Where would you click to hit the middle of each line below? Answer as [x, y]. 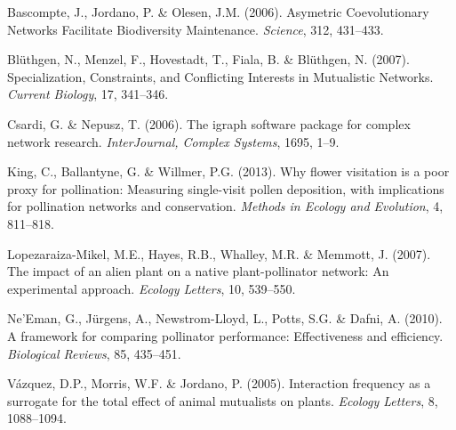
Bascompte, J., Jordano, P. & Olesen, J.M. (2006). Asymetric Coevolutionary [218, 12]
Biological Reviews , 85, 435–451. [94, 353]
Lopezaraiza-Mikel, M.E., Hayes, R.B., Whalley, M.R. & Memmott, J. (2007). [219, 253]
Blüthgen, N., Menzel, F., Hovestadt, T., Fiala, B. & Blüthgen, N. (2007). [208, 59]
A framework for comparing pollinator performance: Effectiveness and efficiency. [225, 335]
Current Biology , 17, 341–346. [88, 94]
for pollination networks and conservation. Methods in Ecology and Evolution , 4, [225, 206]
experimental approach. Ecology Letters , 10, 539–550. [152, 288]
